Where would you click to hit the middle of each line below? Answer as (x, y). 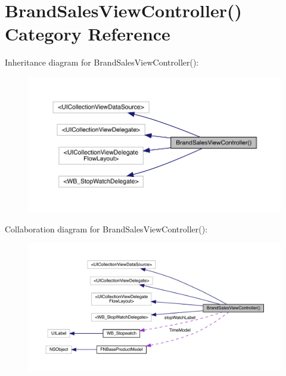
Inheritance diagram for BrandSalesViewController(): (102, 62)
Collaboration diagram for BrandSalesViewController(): (106, 229)
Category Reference (88, 34)
